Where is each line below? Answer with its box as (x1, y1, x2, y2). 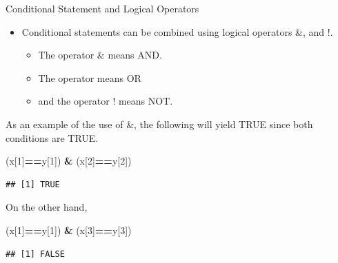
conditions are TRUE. (6, 130, 99, 145)
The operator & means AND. (38, 48, 162, 62)
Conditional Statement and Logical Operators (6, 1, 199, 15)
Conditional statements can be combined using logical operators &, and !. (21, 24, 333, 39)
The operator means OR (38, 70, 141, 85)
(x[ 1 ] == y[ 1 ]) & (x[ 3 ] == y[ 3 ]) (6, 222, 132, 237)
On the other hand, (6, 200, 88, 214)
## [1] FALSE (6, 249, 65, 259)
